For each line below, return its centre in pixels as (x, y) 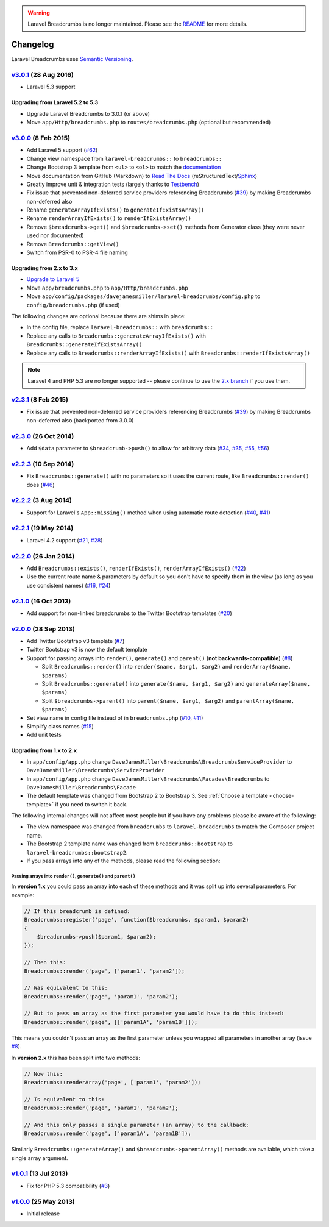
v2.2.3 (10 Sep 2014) (43, 464)
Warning (39, 13)
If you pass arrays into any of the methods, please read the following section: (123, 861)
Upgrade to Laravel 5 (53, 279)
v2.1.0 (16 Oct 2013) (41, 601)
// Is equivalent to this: (64, 1099)
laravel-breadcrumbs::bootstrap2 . (77, 852)
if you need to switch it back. (91, 804)
